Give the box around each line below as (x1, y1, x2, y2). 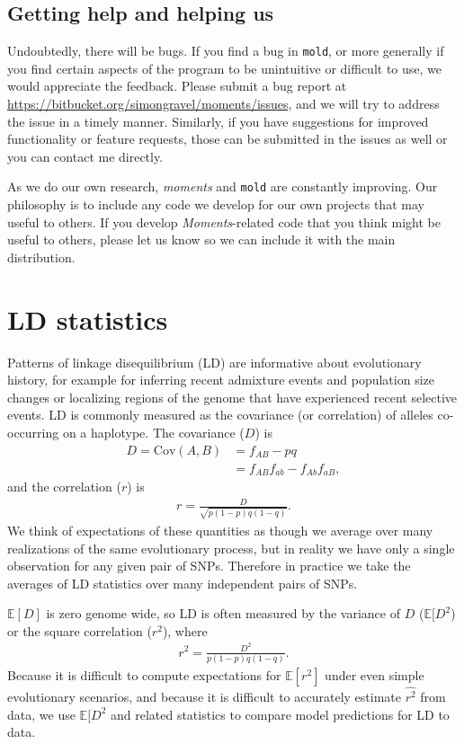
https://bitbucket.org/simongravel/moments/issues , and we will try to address (7, 94, 440, 113)
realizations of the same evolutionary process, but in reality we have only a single (7, 538, 455, 557)
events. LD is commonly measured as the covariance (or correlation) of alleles (7, 405, 433, 424)
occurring (7, 422, 59, 441)
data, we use (7, 704, 76, 723)
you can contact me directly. (7, 146, 164, 165)
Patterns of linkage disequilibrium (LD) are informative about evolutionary (7, 352, 422, 371)
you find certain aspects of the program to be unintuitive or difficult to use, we (7, 58, 442, 77)
